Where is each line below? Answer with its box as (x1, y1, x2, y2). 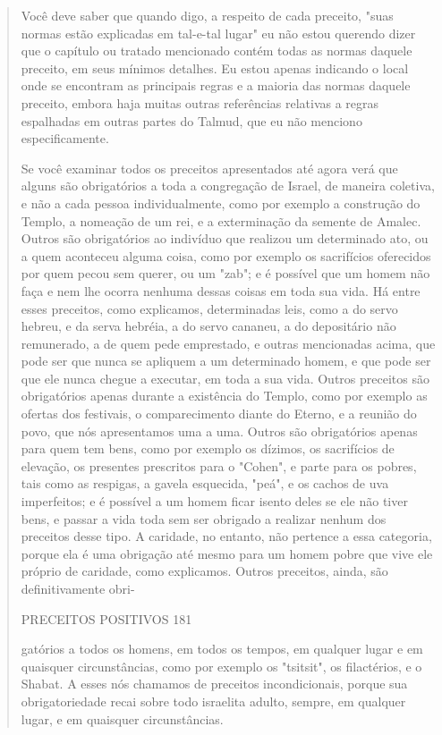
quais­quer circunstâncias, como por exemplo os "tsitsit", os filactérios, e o (21, 656, 422, 675)
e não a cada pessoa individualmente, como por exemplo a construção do (21, 193, 421, 212)
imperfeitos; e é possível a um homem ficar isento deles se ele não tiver (21, 492, 408, 511)
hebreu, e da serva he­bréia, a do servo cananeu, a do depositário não (21, 317, 396, 335)
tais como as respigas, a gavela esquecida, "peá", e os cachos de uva (21, 474, 389, 493)
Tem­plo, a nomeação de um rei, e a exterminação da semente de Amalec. (21, 211, 421, 230)
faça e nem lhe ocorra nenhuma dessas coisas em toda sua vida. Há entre (21, 281, 421, 300)
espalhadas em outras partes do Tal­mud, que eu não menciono (21, 111, 362, 130)
